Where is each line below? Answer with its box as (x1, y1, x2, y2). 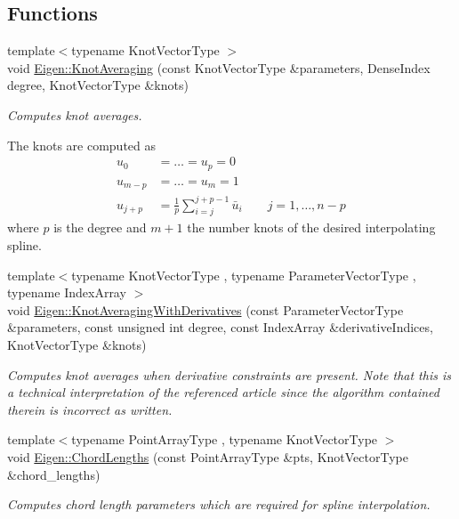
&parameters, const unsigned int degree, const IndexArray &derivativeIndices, (7, 318, 433, 337)
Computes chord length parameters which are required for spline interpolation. (7, 495, 431, 514)
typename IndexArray (7, 283, 126, 302)
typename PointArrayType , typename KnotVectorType (71, 430, 378, 449)
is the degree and (53, 218, 147, 237)
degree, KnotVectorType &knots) (7, 76, 189, 94)
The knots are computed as (7, 135, 157, 154)
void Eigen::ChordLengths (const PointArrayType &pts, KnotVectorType (7, 448, 408, 466)
